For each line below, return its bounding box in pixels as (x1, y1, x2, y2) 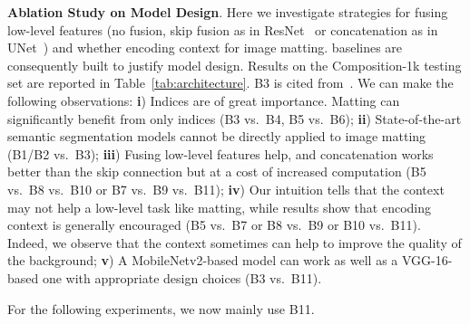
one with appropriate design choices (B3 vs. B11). (42, 268, 322, 287)
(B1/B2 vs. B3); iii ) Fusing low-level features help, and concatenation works (7, 144, 434, 163)
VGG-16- (402, 251, 453, 270)
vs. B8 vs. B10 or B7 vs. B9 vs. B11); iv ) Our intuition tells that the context (7, 179, 445, 198)
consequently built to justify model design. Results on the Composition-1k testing (7, 55, 462, 74)
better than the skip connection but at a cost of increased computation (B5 (7, 162, 426, 181)
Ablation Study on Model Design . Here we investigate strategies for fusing (7, 3, 448, 21)
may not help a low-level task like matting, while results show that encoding (7, 197, 431, 216)
